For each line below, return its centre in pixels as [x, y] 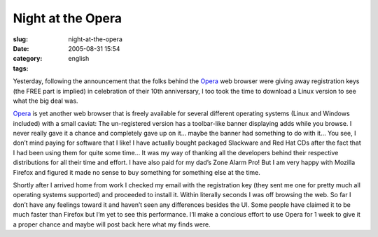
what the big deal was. [45, 101]
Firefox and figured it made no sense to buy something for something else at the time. [136, 172]
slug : [20, 39]
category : [28, 59]
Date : [21, 48]
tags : [21, 68]
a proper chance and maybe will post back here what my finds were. [112, 224]
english [79, 59]
